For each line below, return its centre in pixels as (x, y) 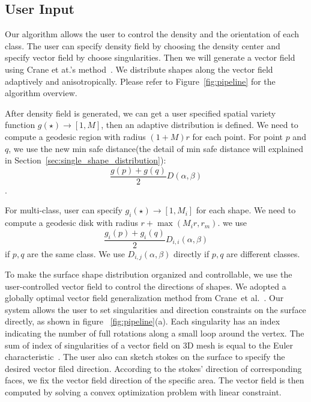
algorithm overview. (41, 93)
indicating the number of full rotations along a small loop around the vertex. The (155, 333)
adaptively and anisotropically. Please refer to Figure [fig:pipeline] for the (140, 81)
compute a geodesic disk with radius (71, 223)
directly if (192, 253)
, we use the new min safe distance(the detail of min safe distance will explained (156, 148)
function (20, 125)
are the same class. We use (76, 253)
